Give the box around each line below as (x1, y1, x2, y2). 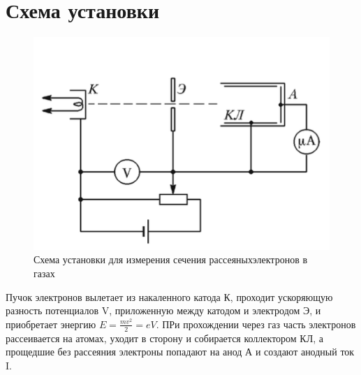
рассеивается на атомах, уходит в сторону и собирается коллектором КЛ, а (6, 330, 323, 345)
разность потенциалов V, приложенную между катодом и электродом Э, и (6, 303, 321, 318)
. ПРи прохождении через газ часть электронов (156, 316, 356, 331)
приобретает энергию (6, 316, 96, 331)
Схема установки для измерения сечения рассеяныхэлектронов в (34, 252, 308, 267)
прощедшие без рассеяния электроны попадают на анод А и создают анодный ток (6, 344, 355, 359)
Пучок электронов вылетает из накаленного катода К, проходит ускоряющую (6, 289, 333, 304)
